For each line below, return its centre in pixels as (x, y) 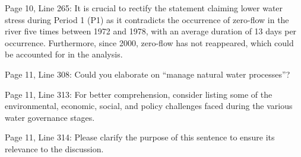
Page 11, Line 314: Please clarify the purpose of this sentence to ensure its (140, 137)
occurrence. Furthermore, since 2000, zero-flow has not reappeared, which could (149, 42)
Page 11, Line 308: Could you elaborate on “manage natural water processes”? (148, 74)
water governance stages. (50, 117)
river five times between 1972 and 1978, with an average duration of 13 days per (151, 31)
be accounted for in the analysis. (64, 54)
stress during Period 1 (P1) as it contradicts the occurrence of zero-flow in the (147, 19)
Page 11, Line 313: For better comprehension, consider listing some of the (139, 94)
